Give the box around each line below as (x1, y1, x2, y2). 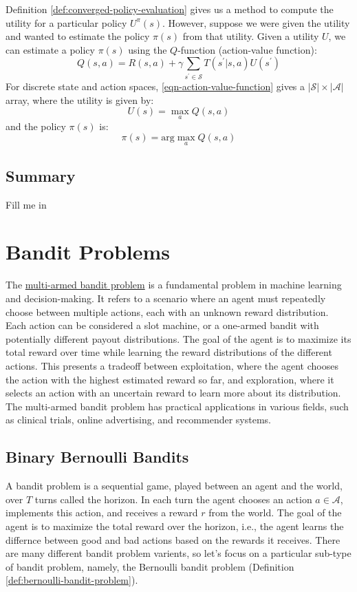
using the (128, 42, 167, 56)
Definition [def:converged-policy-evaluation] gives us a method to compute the (6, 2, 334, 16)
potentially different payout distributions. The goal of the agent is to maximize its (6, 331, 351, 346)
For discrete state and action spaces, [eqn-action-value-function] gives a (6, 79, 305, 94)
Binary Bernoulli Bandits (6, 446, 189, 467)
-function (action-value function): (177, 42, 317, 56)
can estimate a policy (6, 42, 95, 56)
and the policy (6, 118, 66, 133)
